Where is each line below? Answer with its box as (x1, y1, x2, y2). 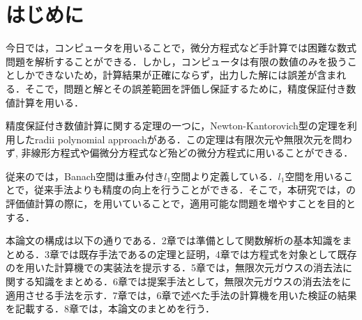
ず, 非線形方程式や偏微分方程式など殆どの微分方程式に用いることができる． (6, 145, 354, 160)
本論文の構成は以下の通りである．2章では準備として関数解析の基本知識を (6, 233, 342, 248)
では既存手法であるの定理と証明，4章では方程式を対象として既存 (59, 246, 357, 261)
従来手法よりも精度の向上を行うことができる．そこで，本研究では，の (34, 182, 356, 197)
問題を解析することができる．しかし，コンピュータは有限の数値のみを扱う (6, 54, 347, 68)
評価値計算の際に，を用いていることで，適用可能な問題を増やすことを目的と (6, 196, 356, 211)
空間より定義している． (171, 168, 278, 183)
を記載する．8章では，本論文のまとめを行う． (6, 301, 215, 316)
